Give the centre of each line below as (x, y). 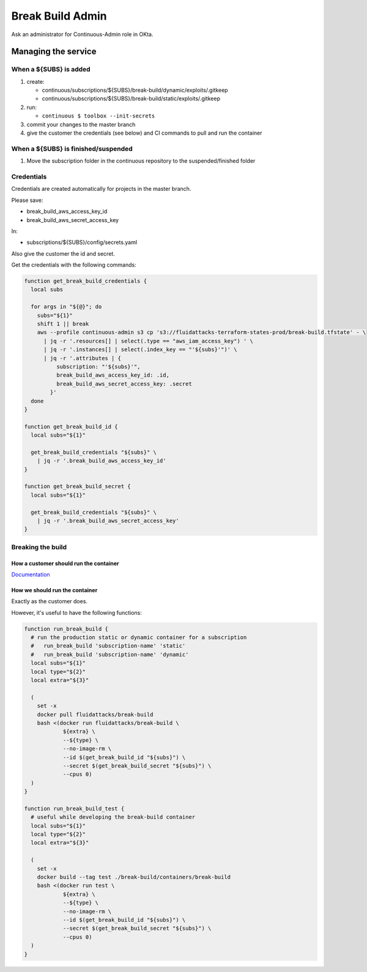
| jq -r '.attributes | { (83, 358)
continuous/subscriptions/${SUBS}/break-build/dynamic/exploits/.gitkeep (135, 90)
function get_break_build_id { (71, 426)
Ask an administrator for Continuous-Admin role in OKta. (82, 34)
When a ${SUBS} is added (51, 69)
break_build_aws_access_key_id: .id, (113, 375)
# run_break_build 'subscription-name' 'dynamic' (110, 654)
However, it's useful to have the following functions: (76, 612)
